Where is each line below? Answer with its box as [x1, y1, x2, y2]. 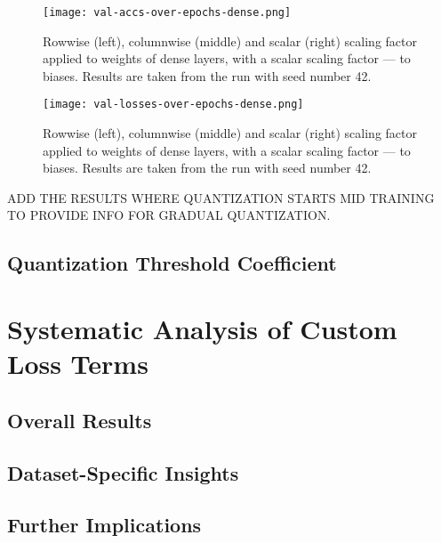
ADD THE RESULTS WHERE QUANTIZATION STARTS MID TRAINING [7, 188, 435, 207]
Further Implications [7, 511, 202, 539]
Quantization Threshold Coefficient [7, 249, 337, 277]
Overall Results [7, 406, 152, 434]
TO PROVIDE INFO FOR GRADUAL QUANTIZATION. [7, 206, 331, 224]
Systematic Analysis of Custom [7, 311, 397, 347]
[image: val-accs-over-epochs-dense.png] [43, 6, 292, 19]
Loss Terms [7, 345, 148, 382]
